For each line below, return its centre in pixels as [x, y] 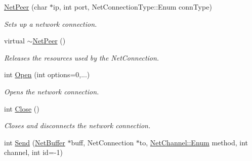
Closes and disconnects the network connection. [77, 125]
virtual [14, 41]
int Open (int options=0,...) [47, 74]
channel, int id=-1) [33, 152]
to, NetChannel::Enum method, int [194, 142]
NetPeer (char [26, 7]
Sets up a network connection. [51, 23]
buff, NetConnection [102, 142]
